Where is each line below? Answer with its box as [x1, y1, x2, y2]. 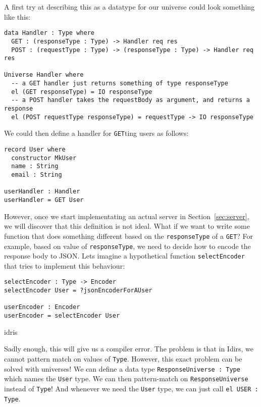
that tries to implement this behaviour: [4, 260, 125, 271]
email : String [11, 171, 62, 179]
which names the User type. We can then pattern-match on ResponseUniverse [4, 373, 248, 384]
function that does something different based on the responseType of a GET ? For [4, 230, 253, 241]
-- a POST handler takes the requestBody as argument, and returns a [11, 96, 250, 104]
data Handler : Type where [4, 29, 94, 37]
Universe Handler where [4, 71, 84, 79]
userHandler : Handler [4, 188, 80, 195]
